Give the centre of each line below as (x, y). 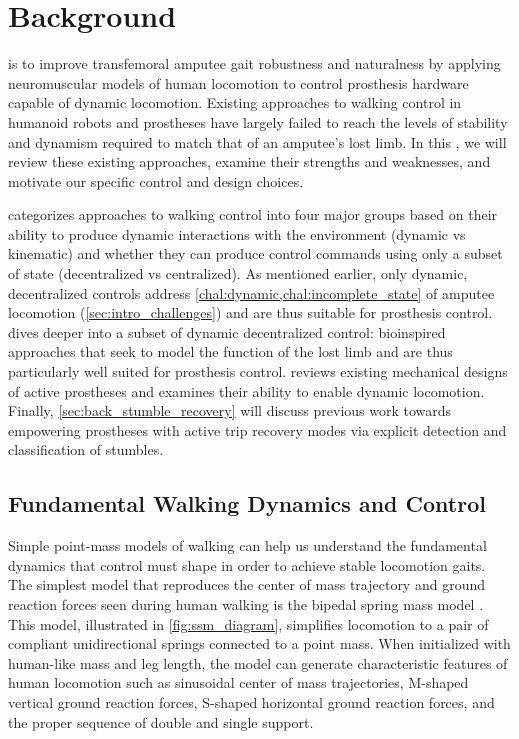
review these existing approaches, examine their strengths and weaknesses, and (249, 161)
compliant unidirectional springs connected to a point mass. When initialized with (259, 643)
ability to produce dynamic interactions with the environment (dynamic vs (237, 233)
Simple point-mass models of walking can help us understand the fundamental (247, 545)
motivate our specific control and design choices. (156, 180)
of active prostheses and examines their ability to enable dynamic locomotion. (246, 390)
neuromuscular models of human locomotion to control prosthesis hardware (238, 82)
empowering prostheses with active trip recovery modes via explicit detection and (257, 429)
